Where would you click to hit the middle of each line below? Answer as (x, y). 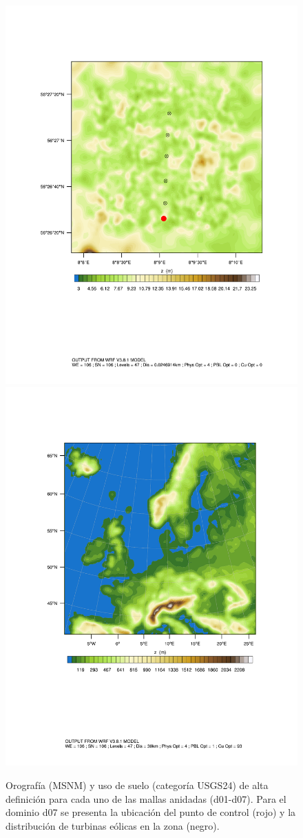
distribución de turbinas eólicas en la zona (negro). (113, 825)
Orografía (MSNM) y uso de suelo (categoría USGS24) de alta (137, 785)
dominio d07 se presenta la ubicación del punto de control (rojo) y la (151, 812)
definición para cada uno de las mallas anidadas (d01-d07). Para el (146, 798)
